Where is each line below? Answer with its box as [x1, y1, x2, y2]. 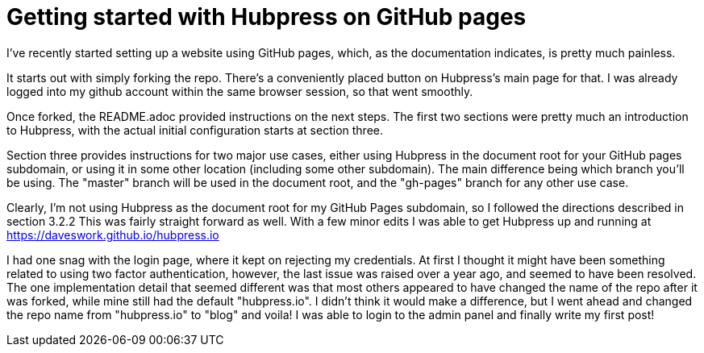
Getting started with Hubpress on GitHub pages [6, 3, 527, 31]
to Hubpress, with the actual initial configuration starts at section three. [6, 123, 383, 137]
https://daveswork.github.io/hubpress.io [6, 227, 219, 242]
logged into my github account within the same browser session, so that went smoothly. [6, 84, 473, 98]
